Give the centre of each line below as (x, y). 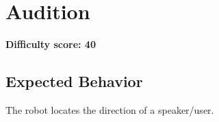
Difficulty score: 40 (51, 44)
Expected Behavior (74, 81)
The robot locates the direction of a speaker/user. (110, 109)
